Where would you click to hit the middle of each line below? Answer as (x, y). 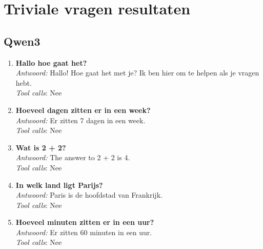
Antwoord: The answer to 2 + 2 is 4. (73, 157)
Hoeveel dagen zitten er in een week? (83, 110)
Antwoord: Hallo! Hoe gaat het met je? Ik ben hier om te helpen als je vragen (137, 73)
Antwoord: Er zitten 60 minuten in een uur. (84, 232)
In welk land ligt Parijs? (59, 185)
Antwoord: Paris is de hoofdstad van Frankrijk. (89, 195)
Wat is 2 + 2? (41, 147)
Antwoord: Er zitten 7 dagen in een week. (80, 120)
